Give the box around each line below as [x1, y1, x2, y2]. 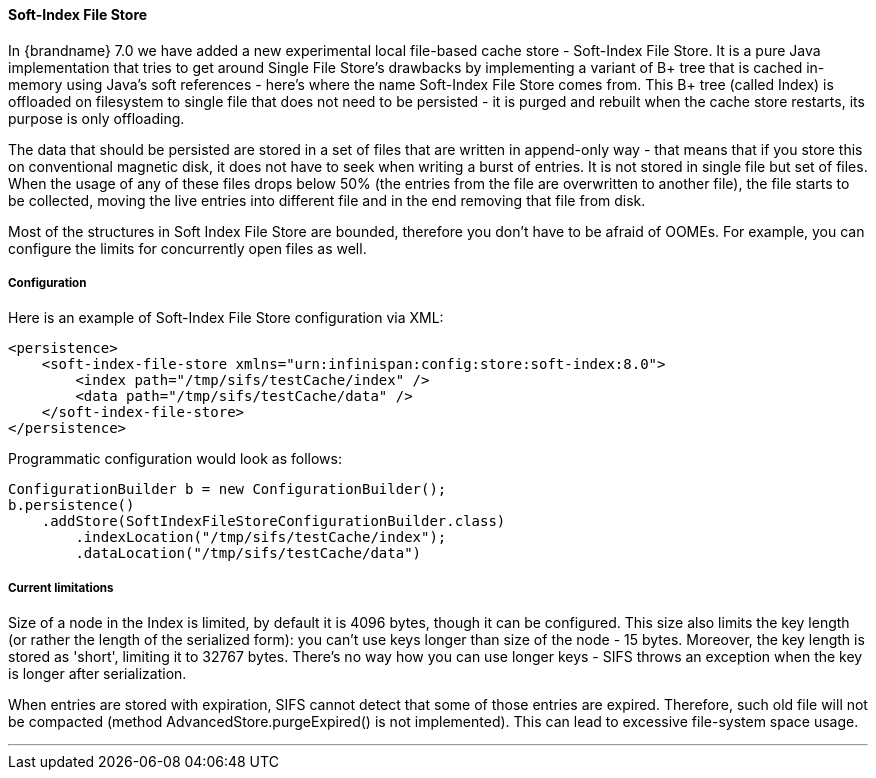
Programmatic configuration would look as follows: [8, 450, 342, 468]
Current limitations [8, 580, 114, 595]
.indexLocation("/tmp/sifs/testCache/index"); [75, 529, 447, 546]
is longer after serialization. [8, 665, 187, 683]
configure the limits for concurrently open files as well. [8, 239, 367, 257]
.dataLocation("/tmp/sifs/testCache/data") [75, 545, 422, 562]
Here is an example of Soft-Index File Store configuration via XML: [8, 309, 444, 327]
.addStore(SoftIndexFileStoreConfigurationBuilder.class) [41, 513, 506, 530]
